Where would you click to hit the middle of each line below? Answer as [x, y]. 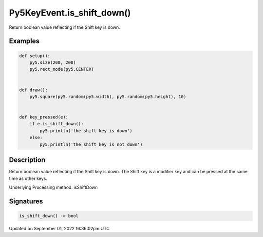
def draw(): [34, 90]
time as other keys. [28, 178]
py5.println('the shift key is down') [86, 131]
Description [27, 160]
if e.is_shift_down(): [56, 124]
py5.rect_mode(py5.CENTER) [62, 69]
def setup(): [35, 56]
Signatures [26, 201]
